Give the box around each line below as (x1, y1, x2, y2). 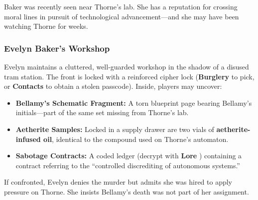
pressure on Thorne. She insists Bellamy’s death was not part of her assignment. (4, 186, 249, 197)
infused (15, 133, 41, 144)
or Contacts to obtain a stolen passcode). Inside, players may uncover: (4, 81, 222, 91)
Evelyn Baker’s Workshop (4, 42, 110, 54)
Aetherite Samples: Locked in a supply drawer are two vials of (15, 124, 214, 134)
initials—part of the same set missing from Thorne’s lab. (15, 107, 189, 118)
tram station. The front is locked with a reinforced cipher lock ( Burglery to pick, (4, 71, 255, 81)
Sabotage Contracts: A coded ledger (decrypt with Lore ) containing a (15, 150, 242, 161)
